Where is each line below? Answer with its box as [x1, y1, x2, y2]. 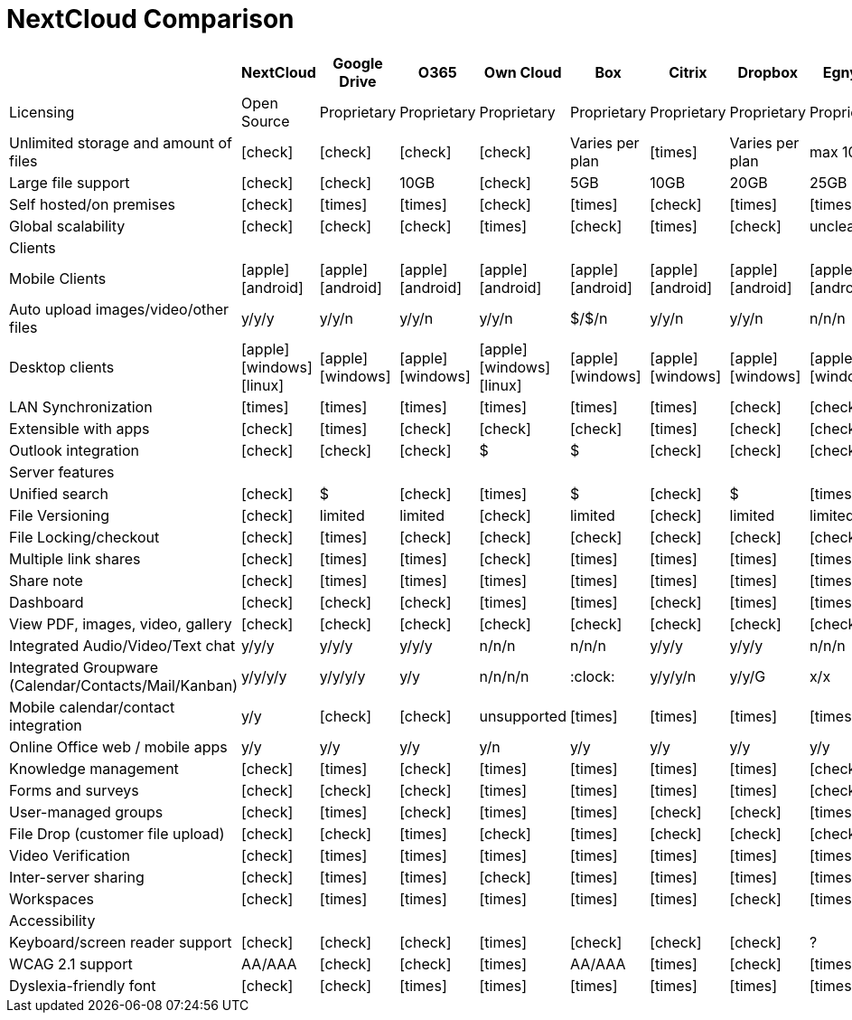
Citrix [669, 62, 707, 81]
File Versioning [9, 505, 110, 524]
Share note [9, 571, 83, 590]
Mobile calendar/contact [9, 697, 175, 716]
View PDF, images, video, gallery [9, 614, 232, 633]
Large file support [9, 173, 130, 192]
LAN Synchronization [9, 397, 153, 416]
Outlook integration [9, 440, 139, 459]
